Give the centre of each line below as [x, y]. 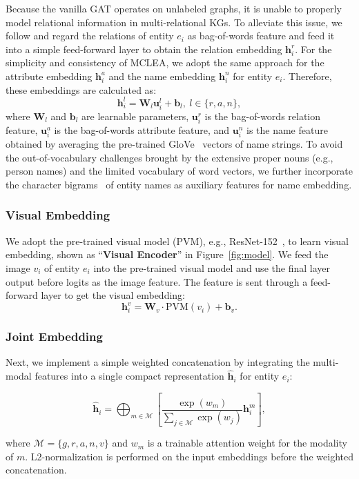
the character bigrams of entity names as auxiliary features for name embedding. [179, 184]
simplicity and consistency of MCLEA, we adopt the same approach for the [165, 62]
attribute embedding [49, 76]
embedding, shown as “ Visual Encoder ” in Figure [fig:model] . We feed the [167, 254]
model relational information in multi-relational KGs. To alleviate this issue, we [174, 22]
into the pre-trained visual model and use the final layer [212, 267]
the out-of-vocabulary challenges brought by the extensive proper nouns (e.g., [169, 157]
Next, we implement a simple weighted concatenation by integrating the [158, 362]
